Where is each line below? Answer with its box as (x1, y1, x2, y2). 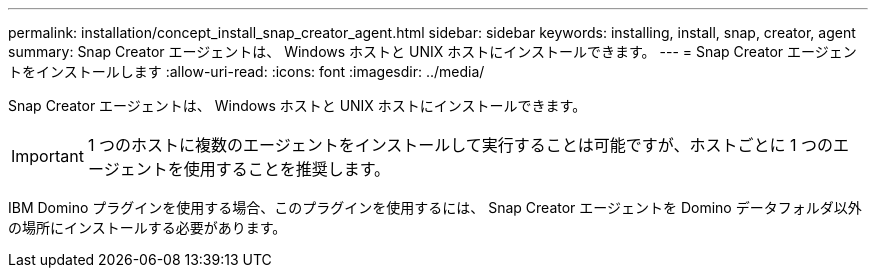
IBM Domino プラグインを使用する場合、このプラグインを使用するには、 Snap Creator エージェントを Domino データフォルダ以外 (8, 199, 862, 216)
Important (11, 146, 84, 166)
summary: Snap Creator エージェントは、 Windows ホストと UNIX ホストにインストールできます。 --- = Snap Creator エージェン (8, 43, 857, 60)
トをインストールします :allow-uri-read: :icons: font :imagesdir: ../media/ (8, 63, 485, 80)
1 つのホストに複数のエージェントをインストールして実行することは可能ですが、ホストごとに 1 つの (87, 135, 834, 155)
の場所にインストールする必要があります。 (8, 219, 287, 236)
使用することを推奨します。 (183, 159, 391, 179)
